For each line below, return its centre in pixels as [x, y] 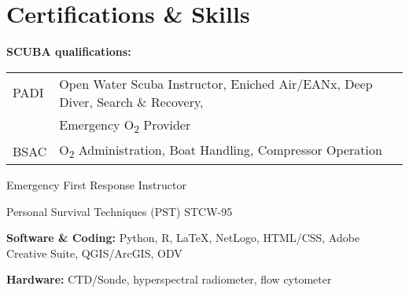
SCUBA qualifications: [69, 51]
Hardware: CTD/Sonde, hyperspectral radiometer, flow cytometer [169, 279]
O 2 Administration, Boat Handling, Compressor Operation [221, 151]
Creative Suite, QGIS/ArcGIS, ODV [94, 253]
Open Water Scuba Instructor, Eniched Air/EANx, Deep [216, 83]
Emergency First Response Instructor [96, 185]
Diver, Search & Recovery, [131, 101]
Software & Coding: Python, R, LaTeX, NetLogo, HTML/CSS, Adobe [183, 238]
